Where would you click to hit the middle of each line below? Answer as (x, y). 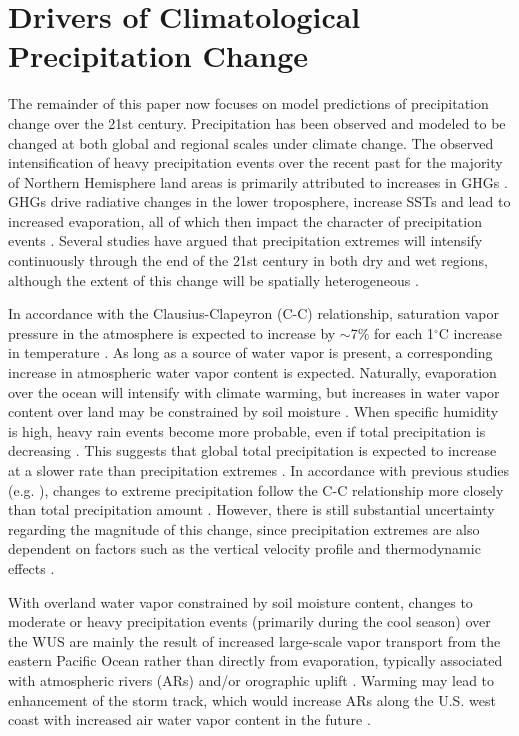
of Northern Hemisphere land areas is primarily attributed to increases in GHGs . (258, 181)
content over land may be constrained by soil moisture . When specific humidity (253, 411)
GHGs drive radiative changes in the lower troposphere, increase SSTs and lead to (259, 201)
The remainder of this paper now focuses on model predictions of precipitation (248, 103)
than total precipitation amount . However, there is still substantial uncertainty (251, 509)
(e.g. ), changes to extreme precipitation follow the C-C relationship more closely (256, 489)
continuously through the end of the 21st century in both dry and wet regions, (248, 260)
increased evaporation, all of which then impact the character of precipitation (245, 220)
